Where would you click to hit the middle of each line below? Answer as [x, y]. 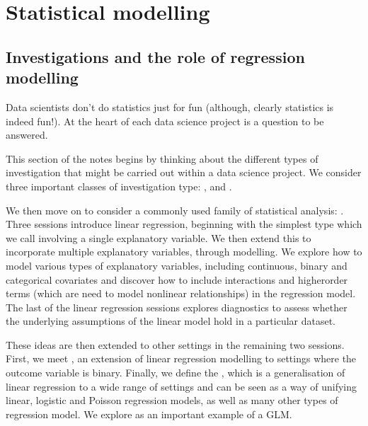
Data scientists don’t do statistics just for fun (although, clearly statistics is [170, 106]
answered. [27, 135]
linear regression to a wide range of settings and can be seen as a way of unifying [182, 386]
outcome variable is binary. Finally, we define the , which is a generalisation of [176, 373]
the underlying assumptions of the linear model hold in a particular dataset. [171, 321]
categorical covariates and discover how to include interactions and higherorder [177, 279]
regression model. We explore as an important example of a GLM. [149, 414]
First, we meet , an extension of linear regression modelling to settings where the [181, 358]
